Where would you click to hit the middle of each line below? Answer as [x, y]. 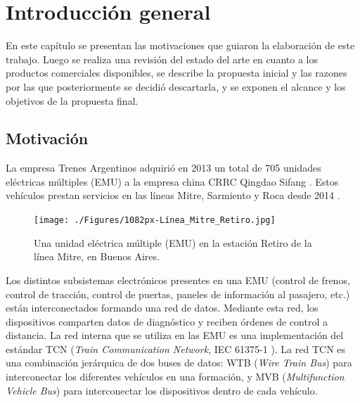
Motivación [47, 138]
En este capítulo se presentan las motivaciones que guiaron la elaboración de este [180, 45]
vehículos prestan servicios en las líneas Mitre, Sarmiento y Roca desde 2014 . [173, 195]
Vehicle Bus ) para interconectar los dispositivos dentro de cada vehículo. [162, 390]
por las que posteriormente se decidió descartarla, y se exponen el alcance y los [176, 86]
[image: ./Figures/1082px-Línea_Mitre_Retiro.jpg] [155, 220]
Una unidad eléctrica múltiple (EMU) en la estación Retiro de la [173, 242]
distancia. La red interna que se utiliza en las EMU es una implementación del [175, 335]
